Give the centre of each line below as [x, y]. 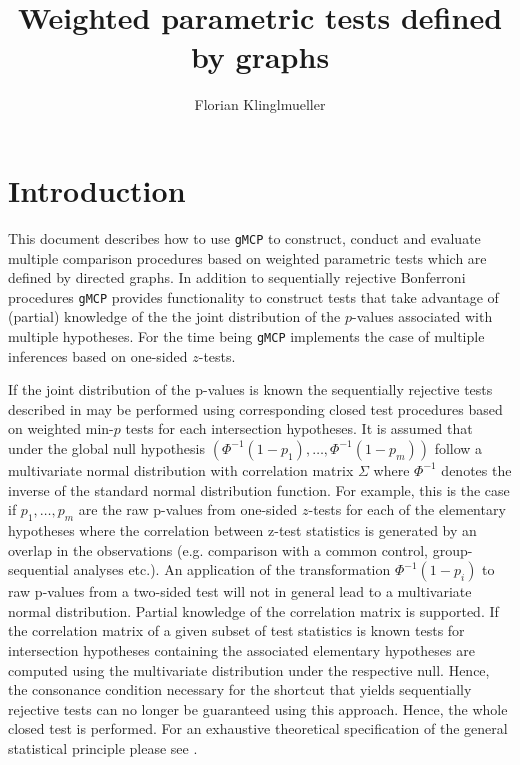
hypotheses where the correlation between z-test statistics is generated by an [242, 529]
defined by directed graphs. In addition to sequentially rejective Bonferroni [237, 277]
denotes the [476, 469]
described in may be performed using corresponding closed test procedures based [255, 408]
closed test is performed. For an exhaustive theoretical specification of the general [258, 728]
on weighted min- [61, 428]
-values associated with [422, 316]
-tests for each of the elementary [407, 509]
